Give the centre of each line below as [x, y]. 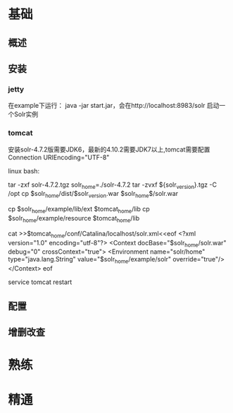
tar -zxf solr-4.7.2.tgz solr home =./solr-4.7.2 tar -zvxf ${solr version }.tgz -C [113, 185]
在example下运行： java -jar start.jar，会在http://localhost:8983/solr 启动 [114, 106]
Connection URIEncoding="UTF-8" [59, 157]
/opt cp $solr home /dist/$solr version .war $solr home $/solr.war [93, 195]
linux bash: [24, 171]
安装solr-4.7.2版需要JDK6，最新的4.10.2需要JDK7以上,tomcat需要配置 [109, 149]
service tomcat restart [40, 282]
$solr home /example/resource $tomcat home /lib [74, 219]
